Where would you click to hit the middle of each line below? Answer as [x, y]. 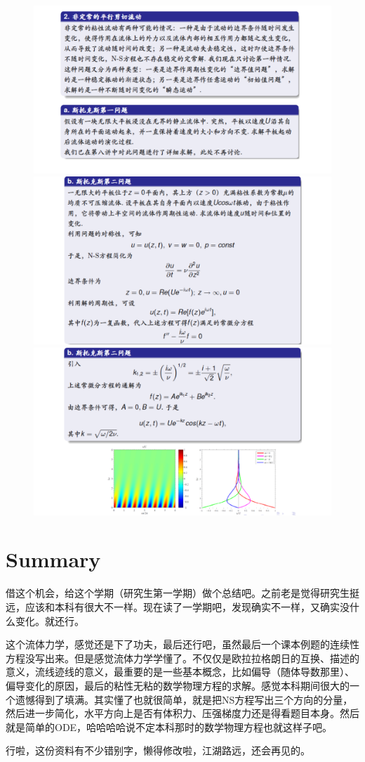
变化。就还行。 [49, 620]
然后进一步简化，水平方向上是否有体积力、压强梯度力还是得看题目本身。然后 [182, 713]
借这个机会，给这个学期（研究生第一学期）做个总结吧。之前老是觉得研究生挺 [182, 593]
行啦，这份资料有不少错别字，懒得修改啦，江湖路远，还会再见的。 [158, 750]
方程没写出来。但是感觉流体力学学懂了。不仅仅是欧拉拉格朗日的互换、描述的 [182, 658]
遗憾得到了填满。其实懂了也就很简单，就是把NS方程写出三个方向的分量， [184, 699]
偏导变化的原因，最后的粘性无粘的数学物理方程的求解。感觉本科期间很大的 [178, 685]
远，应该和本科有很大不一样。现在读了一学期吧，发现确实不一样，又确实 [173, 607]
